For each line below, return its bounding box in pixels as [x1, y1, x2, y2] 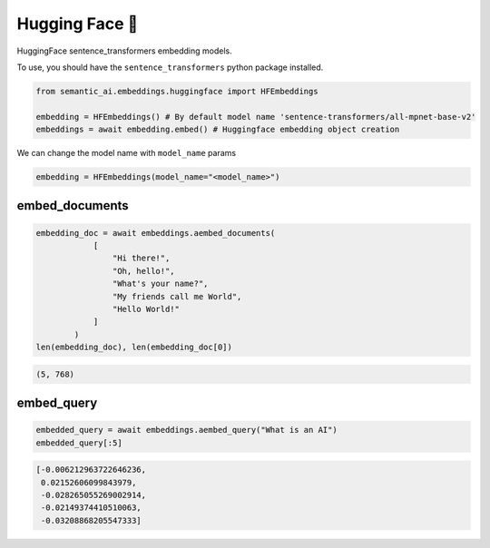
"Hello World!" [112, 304, 181, 314]
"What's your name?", [112, 279, 209, 289]
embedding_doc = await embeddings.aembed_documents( [35, 228, 276, 238]
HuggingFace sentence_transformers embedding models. [16, 45, 232, 56]
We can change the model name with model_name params [16, 148, 236, 159]
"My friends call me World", [112, 291, 242, 301]
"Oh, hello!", [112, 266, 176, 276]
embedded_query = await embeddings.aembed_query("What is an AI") [35, 425, 338, 435]
